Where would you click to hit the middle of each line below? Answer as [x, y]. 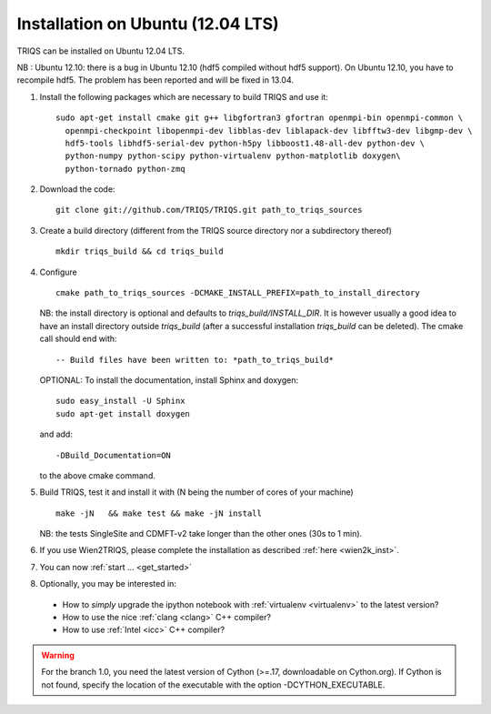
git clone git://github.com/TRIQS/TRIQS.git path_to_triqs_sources [209, 210]
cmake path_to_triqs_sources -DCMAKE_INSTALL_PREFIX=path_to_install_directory [238, 293]
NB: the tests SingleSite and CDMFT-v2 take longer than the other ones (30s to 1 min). [201, 534]
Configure [58, 272]
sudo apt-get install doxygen [123, 413]
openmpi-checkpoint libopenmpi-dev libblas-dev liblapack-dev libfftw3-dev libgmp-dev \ [269, 131]
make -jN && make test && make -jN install [159, 513]
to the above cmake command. [98, 475]
